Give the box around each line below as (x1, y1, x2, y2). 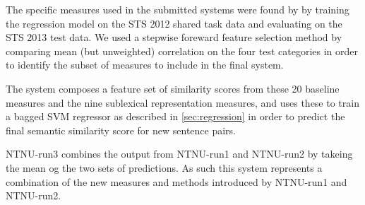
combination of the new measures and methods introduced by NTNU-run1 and (6, 174, 347, 189)
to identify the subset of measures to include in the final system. (6, 57, 284, 72)
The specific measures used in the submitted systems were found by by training (6, 2, 349, 16)
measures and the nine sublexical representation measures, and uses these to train (6, 95, 359, 110)
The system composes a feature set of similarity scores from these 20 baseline (6, 81, 340, 95)
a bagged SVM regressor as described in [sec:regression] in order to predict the (6, 109, 345, 124)
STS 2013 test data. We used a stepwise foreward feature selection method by (6, 30, 342, 45)
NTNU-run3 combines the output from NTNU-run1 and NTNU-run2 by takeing (6, 146, 353, 161)
